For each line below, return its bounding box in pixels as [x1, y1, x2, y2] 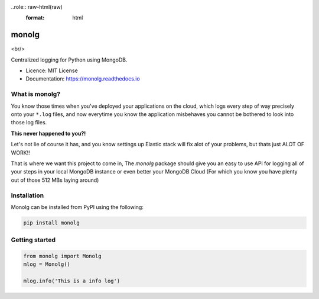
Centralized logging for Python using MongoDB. [11, 56, 128, 63]
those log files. [11, 119, 47, 126]
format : [25, 14, 45, 21]
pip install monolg [23, 219, 80, 226]
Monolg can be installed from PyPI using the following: [11, 203, 144, 210]
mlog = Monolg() [23, 261, 71, 268]
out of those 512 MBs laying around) [11, 176, 99, 184]
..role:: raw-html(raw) [11, 4, 63, 10]
